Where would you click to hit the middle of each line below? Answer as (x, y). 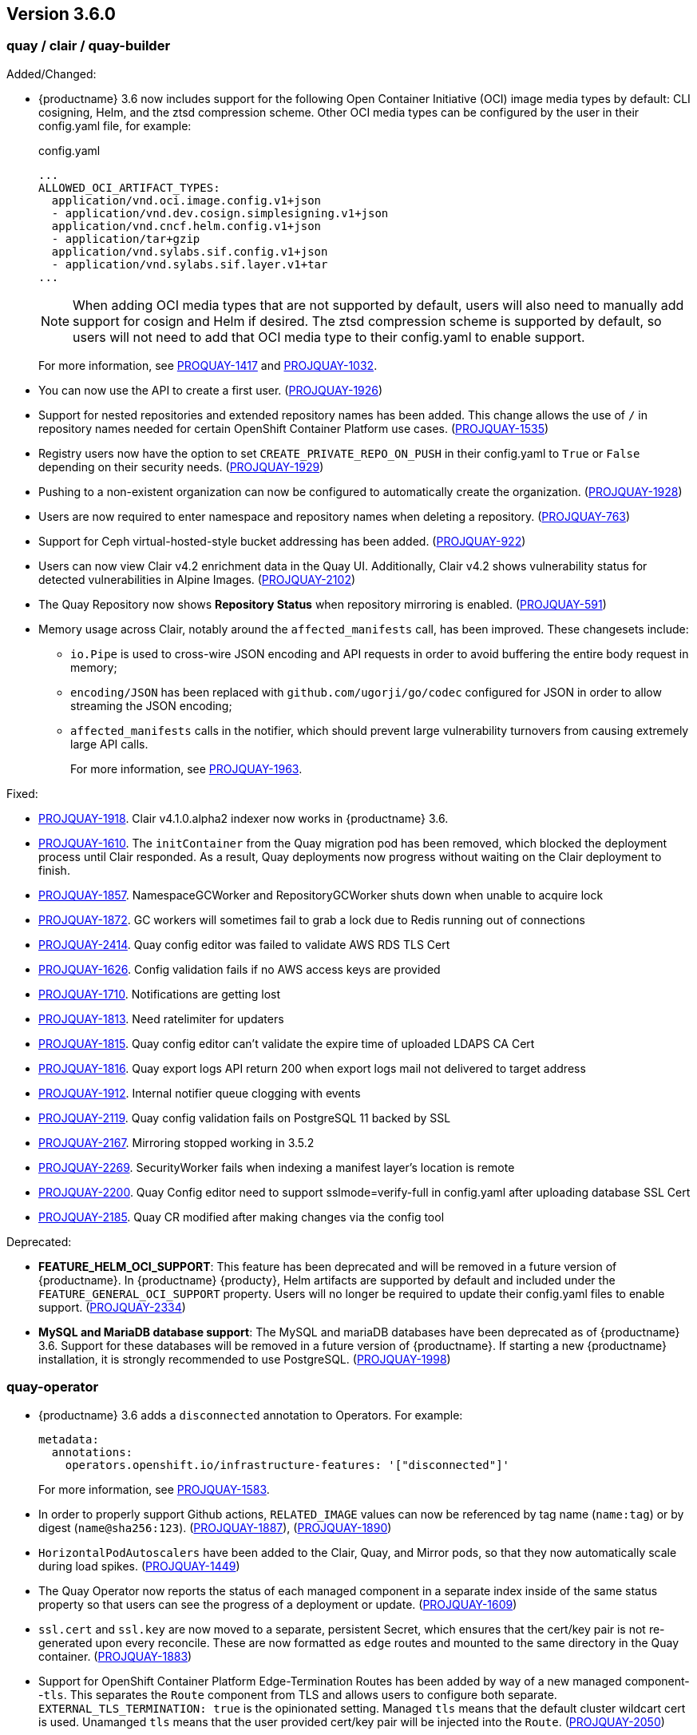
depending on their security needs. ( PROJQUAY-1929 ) (181, 467)
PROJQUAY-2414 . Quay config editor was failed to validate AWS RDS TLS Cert (244, 944)
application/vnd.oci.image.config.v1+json (186, 200)
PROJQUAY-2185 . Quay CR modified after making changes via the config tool (242, 1217)
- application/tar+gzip (126, 238)
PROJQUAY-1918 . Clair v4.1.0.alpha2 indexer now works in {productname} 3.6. (244, 818)
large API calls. (109, 744)
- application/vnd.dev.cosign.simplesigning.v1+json (220, 213)
